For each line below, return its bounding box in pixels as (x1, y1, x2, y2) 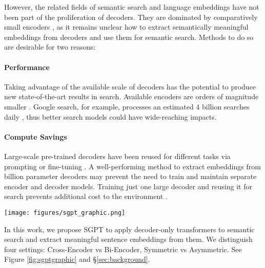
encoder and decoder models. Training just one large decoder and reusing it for (4, 181, 252, 191)
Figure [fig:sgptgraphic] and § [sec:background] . (4, 254, 150, 264)
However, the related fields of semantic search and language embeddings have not (4, 2, 259, 12)
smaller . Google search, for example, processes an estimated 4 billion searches (4, 101, 250, 111)
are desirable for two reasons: (4, 41, 96, 52)
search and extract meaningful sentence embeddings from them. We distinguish (4, 234, 253, 244)
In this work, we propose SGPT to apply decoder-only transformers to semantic (4, 224, 255, 234)
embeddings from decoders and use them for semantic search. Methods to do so (4, 31, 254, 42)
